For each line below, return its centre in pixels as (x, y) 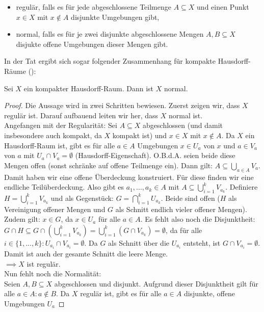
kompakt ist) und (140, 135)
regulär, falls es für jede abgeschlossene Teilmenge (94, 7)
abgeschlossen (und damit (183, 125)
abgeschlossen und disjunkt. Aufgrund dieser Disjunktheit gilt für (156, 283)
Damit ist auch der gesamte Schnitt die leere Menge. (86, 253)
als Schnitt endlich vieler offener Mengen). (181, 209)
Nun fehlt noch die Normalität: (53, 274)
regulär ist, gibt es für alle (121, 293)
